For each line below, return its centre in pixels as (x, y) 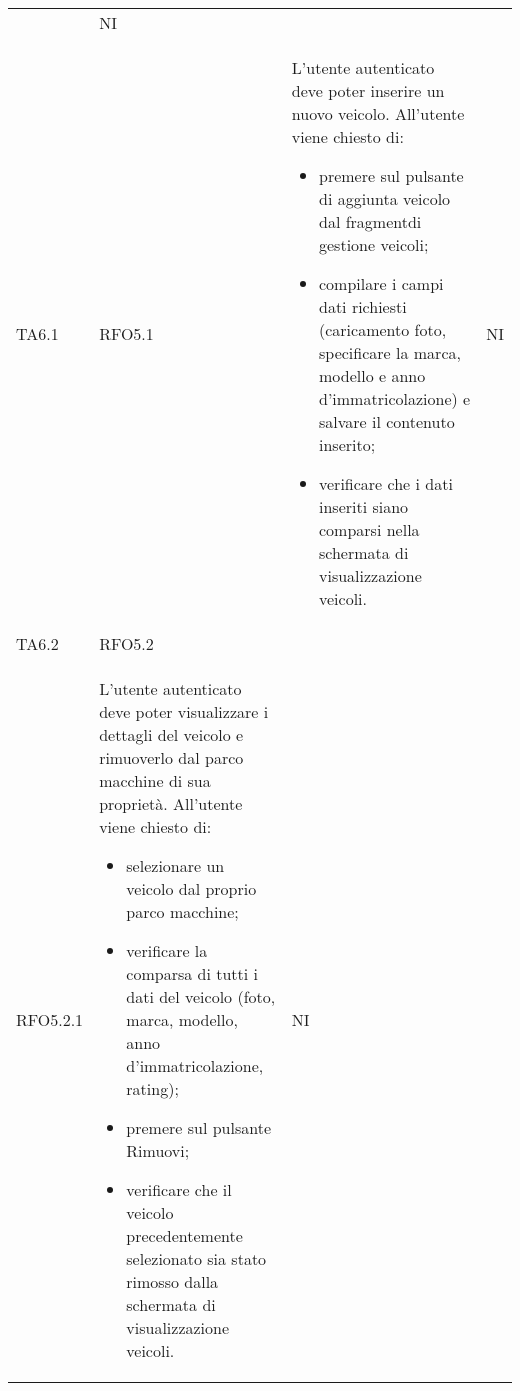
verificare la (167, 950)
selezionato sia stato (196, 1258)
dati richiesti (363, 306)
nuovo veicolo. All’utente (378, 113)
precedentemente (184, 1235)
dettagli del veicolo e (171, 734)
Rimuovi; (158, 1150)
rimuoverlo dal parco (171, 757)
